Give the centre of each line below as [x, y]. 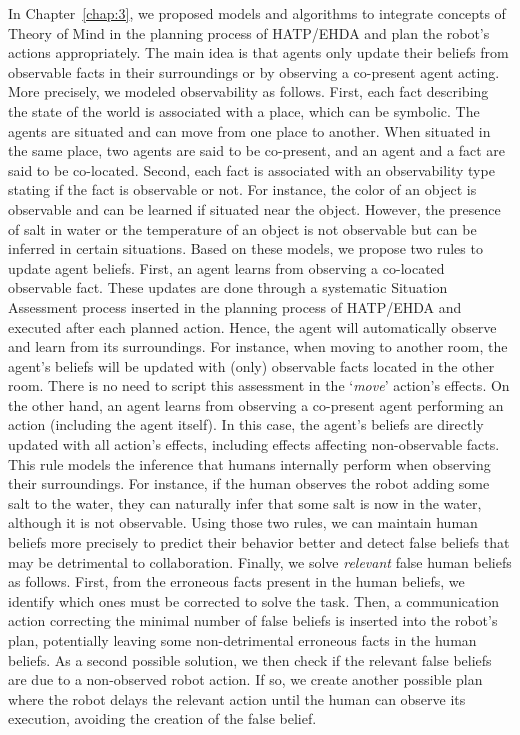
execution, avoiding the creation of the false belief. [162, 718]
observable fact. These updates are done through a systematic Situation [228, 287]
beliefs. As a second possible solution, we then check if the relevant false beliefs [250, 659]
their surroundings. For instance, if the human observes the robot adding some [249, 483]
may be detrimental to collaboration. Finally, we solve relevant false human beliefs [260, 561]
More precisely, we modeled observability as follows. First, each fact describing [248, 91]
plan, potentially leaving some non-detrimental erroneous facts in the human [242, 640]
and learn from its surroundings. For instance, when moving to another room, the [258, 346]
